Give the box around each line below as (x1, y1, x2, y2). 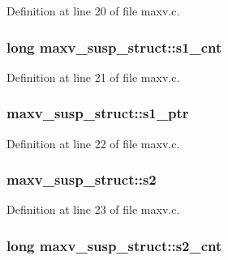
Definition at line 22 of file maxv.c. (6, 134, 180, 151)
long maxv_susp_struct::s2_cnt (6, 235, 222, 255)
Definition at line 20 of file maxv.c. (6, 2, 180, 19)
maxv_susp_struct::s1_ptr (6, 103, 189, 123)
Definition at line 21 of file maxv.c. (6, 68, 180, 85)
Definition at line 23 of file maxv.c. (6, 201, 180, 218)
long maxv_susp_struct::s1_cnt (6, 36, 222, 57)
